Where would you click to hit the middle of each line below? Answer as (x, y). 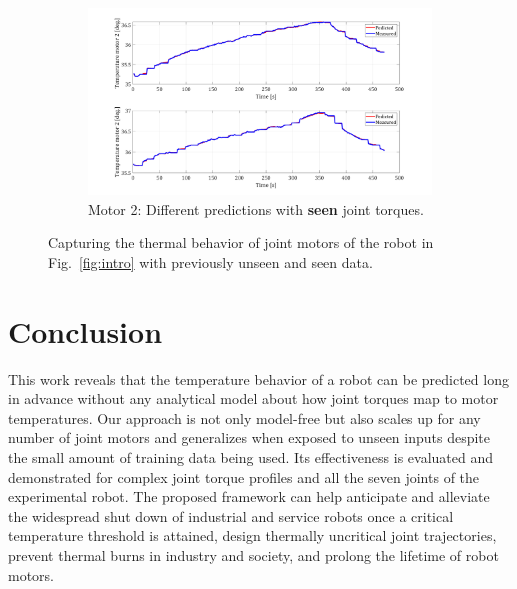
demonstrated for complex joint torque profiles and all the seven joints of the (244, 476)
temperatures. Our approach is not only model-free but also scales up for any (244, 417)
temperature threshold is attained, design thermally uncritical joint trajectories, (252, 535)
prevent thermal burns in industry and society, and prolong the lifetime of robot (253, 554)
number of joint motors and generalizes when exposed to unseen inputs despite (249, 437)
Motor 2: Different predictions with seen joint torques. (256, 208)
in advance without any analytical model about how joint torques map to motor (253, 398)
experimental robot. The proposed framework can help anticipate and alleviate (249, 496)
